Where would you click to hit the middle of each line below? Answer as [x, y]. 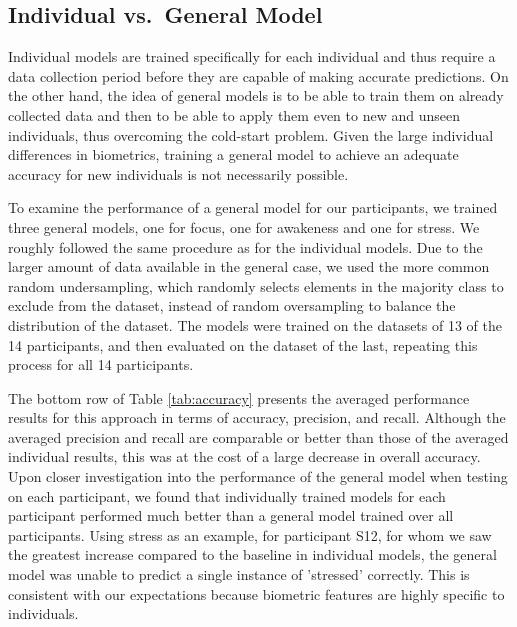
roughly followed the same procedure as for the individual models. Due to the [245, 246]
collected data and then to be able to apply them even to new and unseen [234, 114]
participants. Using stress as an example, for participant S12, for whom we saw [250, 534]
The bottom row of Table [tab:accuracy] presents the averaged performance [239, 397]
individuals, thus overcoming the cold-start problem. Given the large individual [251, 134]
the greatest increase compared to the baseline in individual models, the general [252, 554]
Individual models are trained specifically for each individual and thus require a [252, 56]
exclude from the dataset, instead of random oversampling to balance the [232, 305]
